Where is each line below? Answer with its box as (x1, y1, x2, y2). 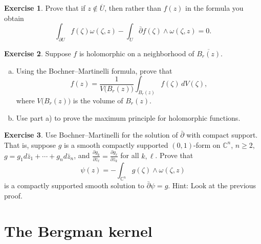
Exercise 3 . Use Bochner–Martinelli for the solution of (4, 129, 178, 140)
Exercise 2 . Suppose (4, 48, 71, 58)
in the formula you (185, 3, 244, 13)
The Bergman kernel (4, 220, 153, 241)
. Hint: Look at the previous (168, 180, 256, 191)
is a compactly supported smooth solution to (4, 180, 144, 191)
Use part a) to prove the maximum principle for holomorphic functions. (16, 112, 241, 123)
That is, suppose (4, 139, 56, 150)
